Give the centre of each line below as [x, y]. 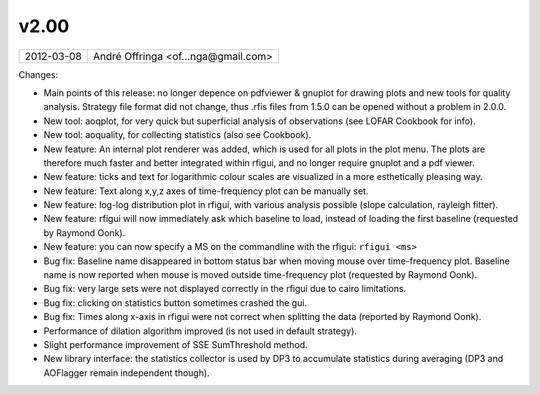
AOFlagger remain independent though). [126, 372]
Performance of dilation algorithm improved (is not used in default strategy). [200, 331]
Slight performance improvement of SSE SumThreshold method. [176, 344]
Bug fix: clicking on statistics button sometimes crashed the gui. [175, 302]
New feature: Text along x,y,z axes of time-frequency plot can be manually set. [206, 191]
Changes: [38, 74]
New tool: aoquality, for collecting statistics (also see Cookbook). [177, 135]
